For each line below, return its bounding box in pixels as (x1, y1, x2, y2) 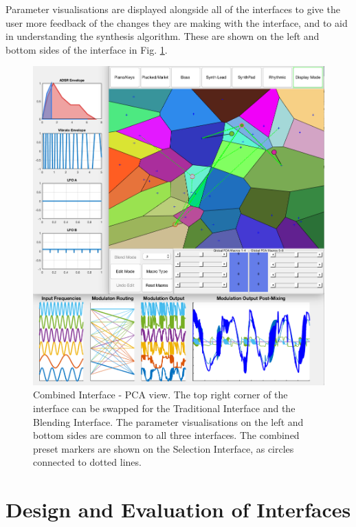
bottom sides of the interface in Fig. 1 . (5, 42, 168, 56)
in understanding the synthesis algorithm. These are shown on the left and (5, 29, 320, 43)
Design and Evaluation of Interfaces (5, 495, 351, 524)
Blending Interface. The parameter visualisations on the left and (33, 414, 304, 429)
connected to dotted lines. (33, 455, 142, 469)
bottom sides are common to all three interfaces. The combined (33, 428, 300, 442)
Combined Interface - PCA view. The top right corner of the (33, 387, 288, 402)
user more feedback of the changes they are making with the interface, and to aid (5, 15, 348, 30)
